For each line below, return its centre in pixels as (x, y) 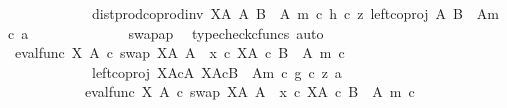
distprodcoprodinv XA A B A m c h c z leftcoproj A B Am (295, 13)
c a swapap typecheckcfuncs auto (166, 32)
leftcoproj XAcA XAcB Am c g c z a (216, 71)
